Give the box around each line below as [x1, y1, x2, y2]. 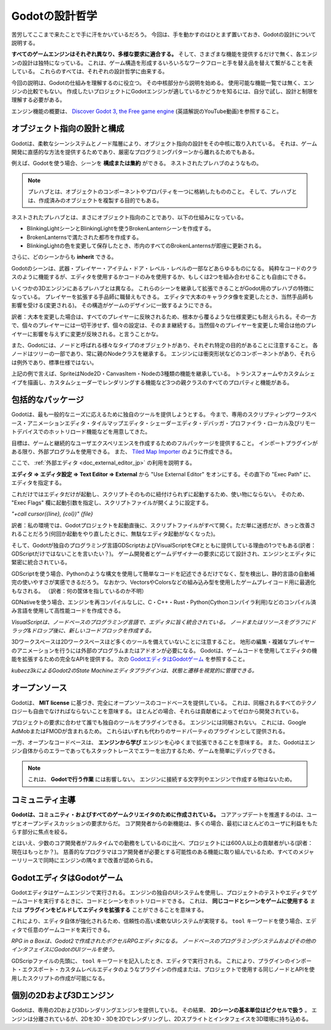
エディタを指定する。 [11, 479, 66, 487]
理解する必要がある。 [11, 96, 66, 104]
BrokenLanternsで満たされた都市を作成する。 [26, 234, 142, 241]
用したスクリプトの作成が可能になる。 [11, 974, 108, 981]
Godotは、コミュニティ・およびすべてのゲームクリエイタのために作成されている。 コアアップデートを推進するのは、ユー [11, 811, 318, 819]
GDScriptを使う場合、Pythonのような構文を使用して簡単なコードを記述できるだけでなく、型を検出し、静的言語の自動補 [11, 570, 315, 577]
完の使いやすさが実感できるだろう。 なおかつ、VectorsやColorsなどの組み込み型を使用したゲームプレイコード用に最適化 [11, 578, 316, 586]
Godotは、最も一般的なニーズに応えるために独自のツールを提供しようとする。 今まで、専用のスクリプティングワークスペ [11, 411, 317, 418]
